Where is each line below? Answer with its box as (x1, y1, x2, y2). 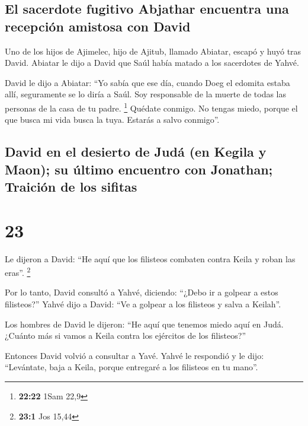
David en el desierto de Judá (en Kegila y (5, 142, 267, 161)
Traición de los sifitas (5, 177, 137, 195)
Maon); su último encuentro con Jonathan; (5, 160, 273, 178)
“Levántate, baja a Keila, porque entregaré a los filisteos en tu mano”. (5, 361, 258, 373)
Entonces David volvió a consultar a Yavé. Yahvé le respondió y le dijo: (5, 349, 264, 361)
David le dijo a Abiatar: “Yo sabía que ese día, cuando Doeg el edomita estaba (5, 76, 290, 88)
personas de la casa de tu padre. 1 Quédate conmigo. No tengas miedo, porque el (5, 100, 298, 114)
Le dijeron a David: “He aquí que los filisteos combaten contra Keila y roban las (5, 252, 296, 265)
